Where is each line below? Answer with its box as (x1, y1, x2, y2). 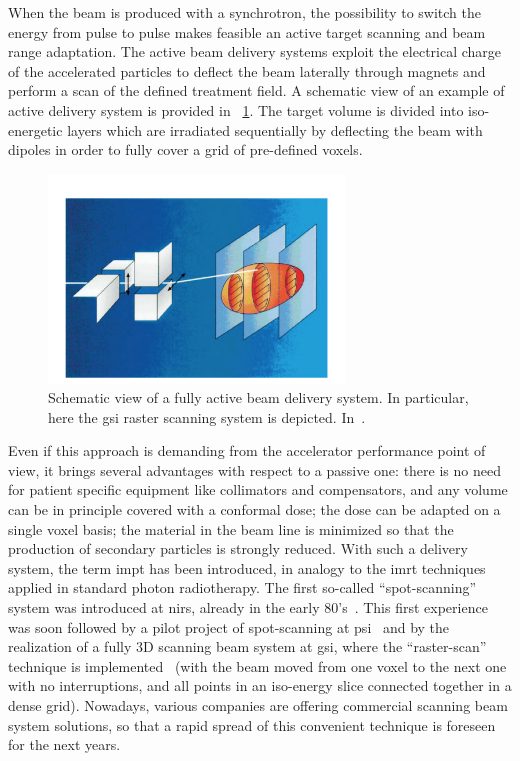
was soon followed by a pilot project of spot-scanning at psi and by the (8, 616, 450, 637)
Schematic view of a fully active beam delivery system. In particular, (48, 387, 469, 408)
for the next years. (8, 734, 121, 755)
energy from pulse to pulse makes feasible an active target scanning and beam (8, 21, 486, 42)
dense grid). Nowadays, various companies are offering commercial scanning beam (8, 695, 508, 715)
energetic (8, 119, 63, 140)
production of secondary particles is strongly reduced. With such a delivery (8, 538, 468, 559)
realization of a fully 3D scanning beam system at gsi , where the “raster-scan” (8, 636, 487, 657)
